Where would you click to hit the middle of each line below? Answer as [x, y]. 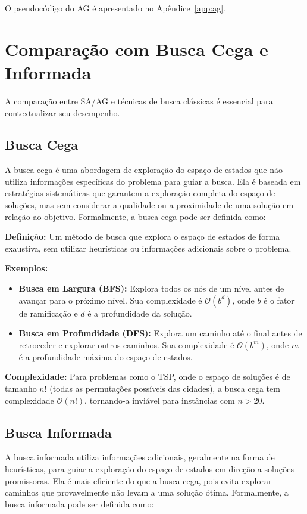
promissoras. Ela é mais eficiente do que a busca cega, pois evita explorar [138, 480]
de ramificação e [48, 313]
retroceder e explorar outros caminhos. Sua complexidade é [126, 344]
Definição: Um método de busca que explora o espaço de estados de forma [142, 236]
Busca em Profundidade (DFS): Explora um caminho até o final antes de [160, 333]
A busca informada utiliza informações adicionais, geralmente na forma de [140, 457]
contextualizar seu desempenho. [62, 112]
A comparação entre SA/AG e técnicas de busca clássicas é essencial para [139, 100]
